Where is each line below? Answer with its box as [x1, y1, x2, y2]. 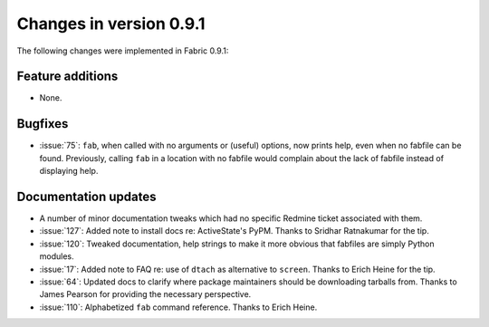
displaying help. [39, 166, 99, 177]
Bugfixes [16, 116, 69, 131]
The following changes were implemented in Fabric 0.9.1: [16, 45, 229, 56]
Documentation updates [16, 188, 158, 204]
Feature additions [16, 69, 119, 84]
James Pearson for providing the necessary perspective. [39, 289, 252, 300]
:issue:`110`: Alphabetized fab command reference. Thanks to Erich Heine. [39, 302, 318, 313]
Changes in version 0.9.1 [16, 14, 206, 34]
